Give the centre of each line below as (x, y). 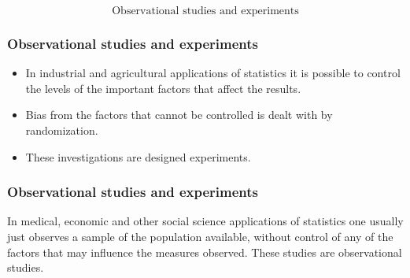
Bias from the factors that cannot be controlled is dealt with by (179, 115)
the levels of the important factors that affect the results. (163, 88)
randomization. (62, 130)
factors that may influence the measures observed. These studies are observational (205, 252)
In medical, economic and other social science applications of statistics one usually (205, 221)
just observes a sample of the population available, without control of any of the (200, 236)
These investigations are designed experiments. (138, 156)
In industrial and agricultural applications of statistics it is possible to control (213, 73)
